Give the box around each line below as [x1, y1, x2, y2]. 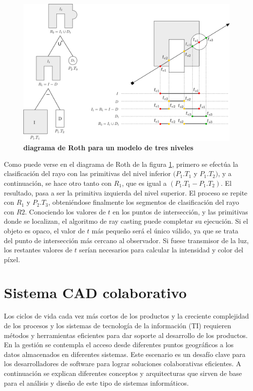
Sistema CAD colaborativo [4, 283, 187, 302]
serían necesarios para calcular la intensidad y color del [79, 245, 244, 255]
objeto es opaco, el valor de [4, 225, 85, 235]
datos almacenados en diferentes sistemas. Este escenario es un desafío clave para [4, 349, 246, 359]
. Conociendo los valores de [25, 206, 106, 216]
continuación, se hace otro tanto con [4, 178, 112, 188]
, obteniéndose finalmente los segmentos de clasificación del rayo [48, 197, 239, 207]
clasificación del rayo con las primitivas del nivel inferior [4, 168, 171, 178]
